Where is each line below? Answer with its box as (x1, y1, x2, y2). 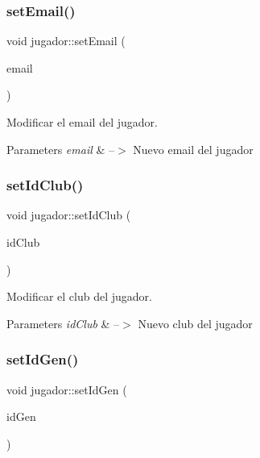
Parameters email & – (6, 140, 115, 157)
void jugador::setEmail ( (6, 32, 126, 49)
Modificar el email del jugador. (6, 114, 158, 130)
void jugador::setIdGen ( (6, 381, 127, 398)
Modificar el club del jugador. (6, 288, 152, 305)
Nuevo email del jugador (133, 140, 254, 157)
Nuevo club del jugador (138, 314, 253, 331)
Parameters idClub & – (6, 314, 120, 331)
